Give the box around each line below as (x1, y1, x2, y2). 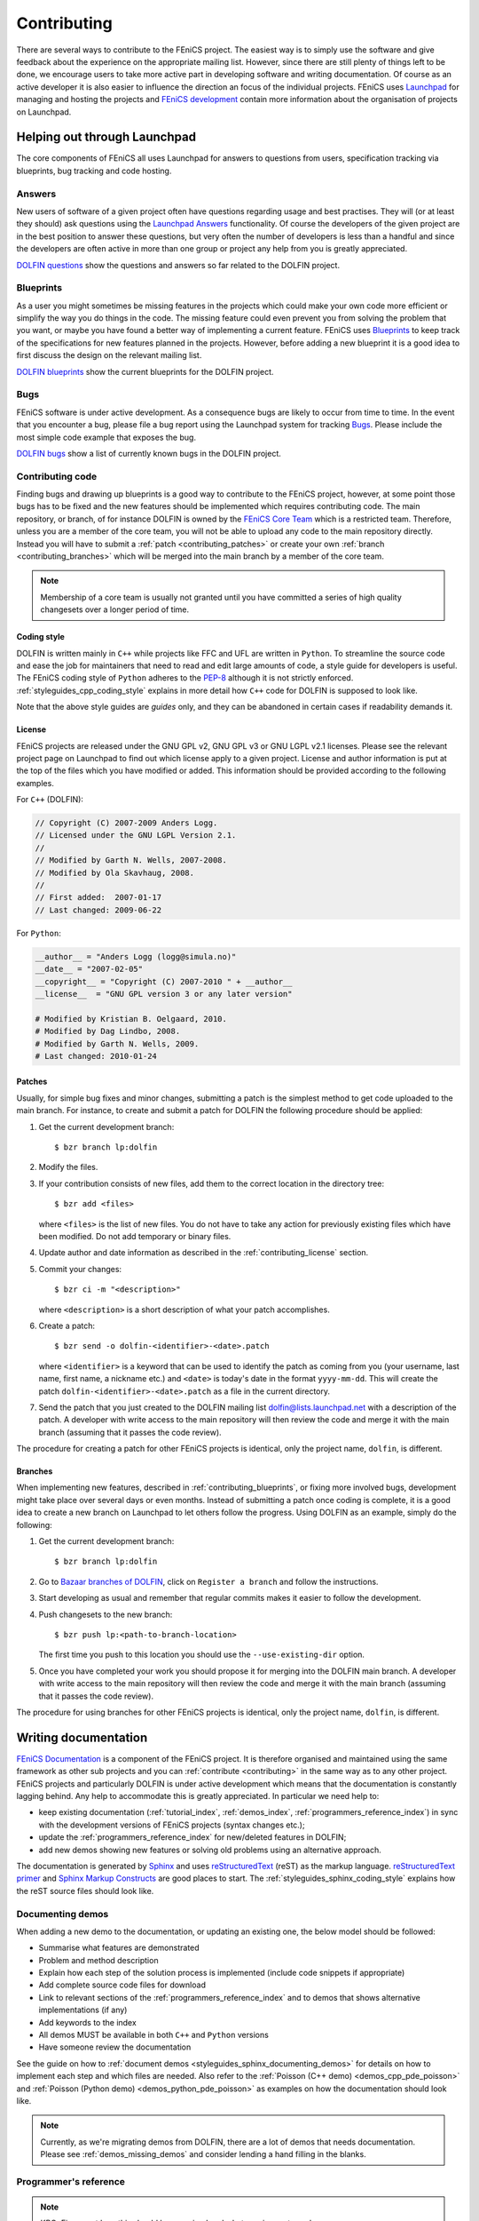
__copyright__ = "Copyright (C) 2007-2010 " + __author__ (35, 976, 293, 986)
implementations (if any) (38, 2004, 128, 2016)
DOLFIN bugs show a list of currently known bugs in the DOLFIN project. (16, 448, 281, 458)
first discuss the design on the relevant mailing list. (16, 350, 202, 361)
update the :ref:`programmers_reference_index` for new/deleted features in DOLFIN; (38, 1832, 347, 1843)
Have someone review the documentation (38, 2042, 192, 2052)
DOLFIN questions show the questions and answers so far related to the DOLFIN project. (16, 259, 341, 270)
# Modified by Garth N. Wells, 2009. (35, 1039, 200, 1048)
